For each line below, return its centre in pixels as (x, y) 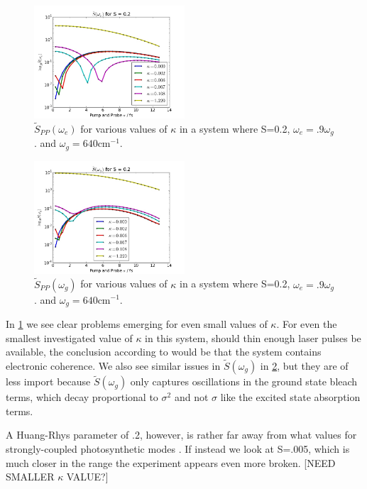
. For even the (307, 323)
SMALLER (30, 477)
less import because (48, 381)
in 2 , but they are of (304, 365)
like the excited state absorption (290, 397)
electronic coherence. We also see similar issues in (113, 365)
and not (191, 397)
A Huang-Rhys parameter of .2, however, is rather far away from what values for (181, 435)
